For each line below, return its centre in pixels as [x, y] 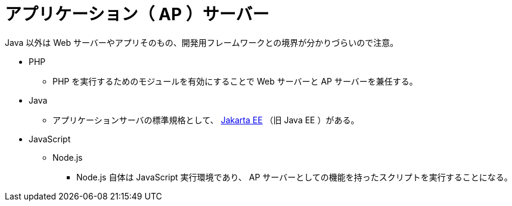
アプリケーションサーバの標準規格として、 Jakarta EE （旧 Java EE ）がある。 [206, 120]
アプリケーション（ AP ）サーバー [137, 14]
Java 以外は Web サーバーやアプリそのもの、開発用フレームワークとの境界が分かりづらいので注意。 [202, 42]
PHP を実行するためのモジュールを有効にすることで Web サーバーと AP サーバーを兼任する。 [235, 81]
